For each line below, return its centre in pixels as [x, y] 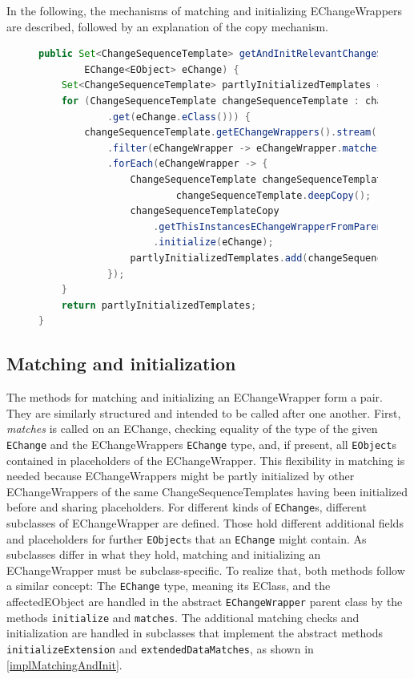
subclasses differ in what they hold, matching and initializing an [164, 554]
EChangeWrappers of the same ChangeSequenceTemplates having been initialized [207, 491]
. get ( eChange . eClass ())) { [179, 117]
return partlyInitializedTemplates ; [159, 305]
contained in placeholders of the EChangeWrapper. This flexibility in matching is [206, 460]
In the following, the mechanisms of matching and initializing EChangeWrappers [205, 10]
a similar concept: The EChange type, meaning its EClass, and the [169, 586]
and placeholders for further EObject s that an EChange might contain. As [187, 538]
